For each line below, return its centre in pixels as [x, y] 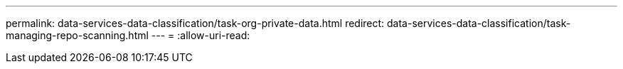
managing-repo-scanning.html [77, 35]
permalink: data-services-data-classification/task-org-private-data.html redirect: [195, 23]
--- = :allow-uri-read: [201, 35]
